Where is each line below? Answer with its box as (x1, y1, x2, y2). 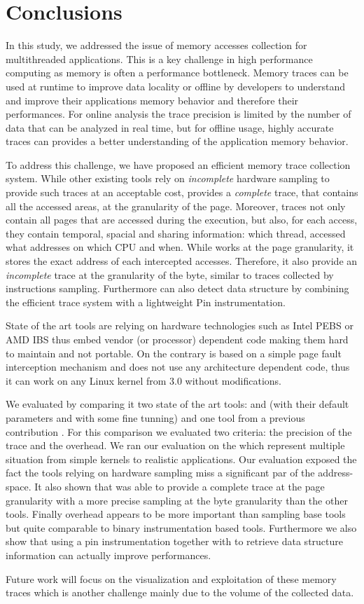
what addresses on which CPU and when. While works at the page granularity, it (6, 240, 354, 254)
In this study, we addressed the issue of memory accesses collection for (6, 38, 307, 53)
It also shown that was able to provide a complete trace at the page (34, 479, 325, 493)
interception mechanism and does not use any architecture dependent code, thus (6, 359, 350, 374)
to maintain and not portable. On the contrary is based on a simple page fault (6, 345, 342, 360)
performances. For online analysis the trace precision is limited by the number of (6, 107, 351, 121)
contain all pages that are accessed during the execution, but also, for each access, (6, 212, 358, 227)
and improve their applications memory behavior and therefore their (6, 92, 299, 107)
